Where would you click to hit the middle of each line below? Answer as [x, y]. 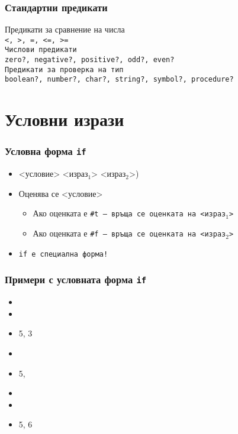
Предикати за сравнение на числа [65, 29]
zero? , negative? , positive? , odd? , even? [90, 60]
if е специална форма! [63, 254]
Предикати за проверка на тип [64, 69]
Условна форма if [46, 151]
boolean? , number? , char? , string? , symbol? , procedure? [119, 80]
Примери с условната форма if [76, 279]
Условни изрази [65, 119]
